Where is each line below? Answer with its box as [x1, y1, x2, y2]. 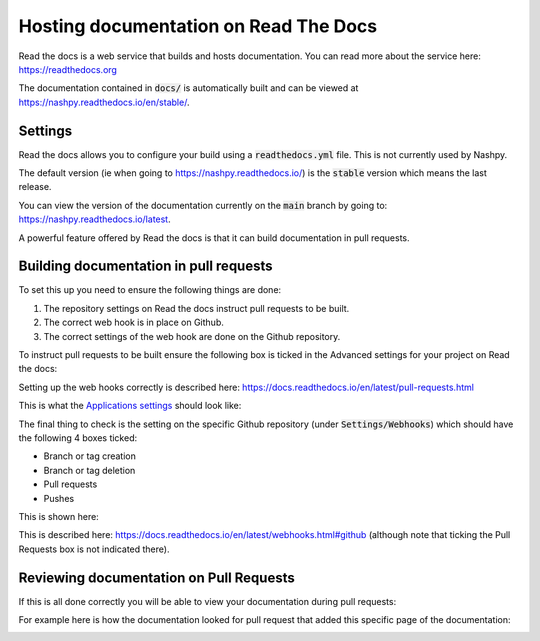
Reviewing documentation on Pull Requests [18, 569, 295, 586]
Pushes [43, 492, 75, 504]
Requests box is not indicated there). [18, 543, 170, 555]
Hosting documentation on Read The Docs [18, 15, 378, 37]
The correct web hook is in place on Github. [43, 316, 224, 329]
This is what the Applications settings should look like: [18, 400, 242, 412]
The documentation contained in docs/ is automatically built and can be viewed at [18, 82, 359, 94]
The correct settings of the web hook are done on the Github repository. [43, 330, 341, 342]
